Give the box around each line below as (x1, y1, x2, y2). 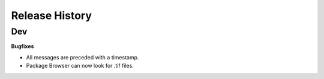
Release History (11, 9, 92, 22)
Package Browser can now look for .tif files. (26, 62, 134, 69)
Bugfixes (11, 43, 34, 50)
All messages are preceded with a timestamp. (26, 53, 139, 61)
